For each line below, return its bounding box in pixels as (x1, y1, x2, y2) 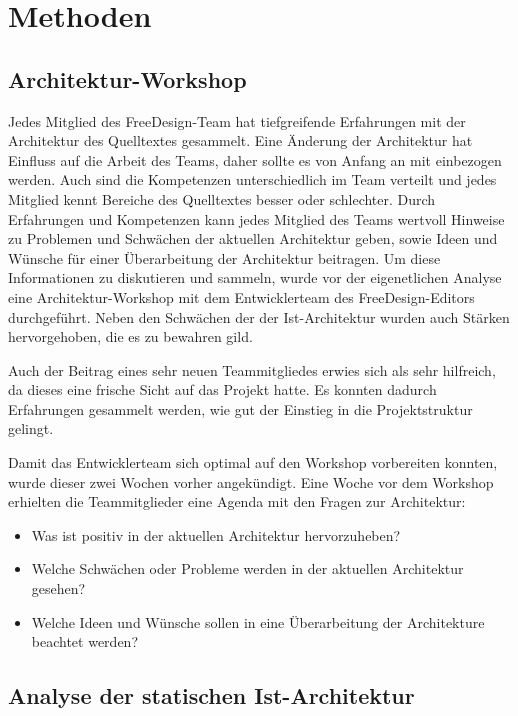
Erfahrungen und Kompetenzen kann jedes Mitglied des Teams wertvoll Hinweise (8, 208, 505, 229)
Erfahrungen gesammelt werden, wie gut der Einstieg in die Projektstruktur (8, 398, 473, 419)
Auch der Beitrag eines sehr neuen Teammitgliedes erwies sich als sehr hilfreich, (8, 359, 496, 380)
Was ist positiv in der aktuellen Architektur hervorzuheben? (31, 524, 401, 545)
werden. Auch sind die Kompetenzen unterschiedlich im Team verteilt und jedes (8, 169, 497, 190)
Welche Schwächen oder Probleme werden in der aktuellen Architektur (31, 558, 464, 579)
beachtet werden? (31, 631, 138, 652)
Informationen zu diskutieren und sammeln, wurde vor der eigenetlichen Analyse (8, 267, 502, 288)
